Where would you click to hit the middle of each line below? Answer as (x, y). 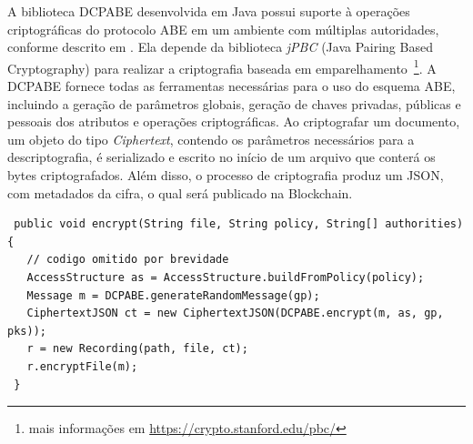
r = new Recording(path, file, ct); (137, 349)
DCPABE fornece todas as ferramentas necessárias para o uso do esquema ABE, (231, 86)
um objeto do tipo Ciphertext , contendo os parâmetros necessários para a (211, 139)
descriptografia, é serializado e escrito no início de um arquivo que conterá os (221, 157)
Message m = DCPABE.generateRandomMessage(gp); (173, 295)
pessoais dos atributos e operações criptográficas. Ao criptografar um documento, (234, 121)
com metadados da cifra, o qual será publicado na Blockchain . (180, 192)
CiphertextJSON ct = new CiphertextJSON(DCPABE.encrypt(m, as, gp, (235, 313)
